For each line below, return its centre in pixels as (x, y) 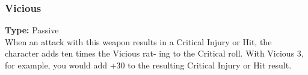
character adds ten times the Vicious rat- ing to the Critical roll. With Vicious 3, (154, 53)
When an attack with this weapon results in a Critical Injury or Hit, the (138, 41)
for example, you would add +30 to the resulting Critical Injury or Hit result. (148, 65)
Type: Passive (32, 30)
